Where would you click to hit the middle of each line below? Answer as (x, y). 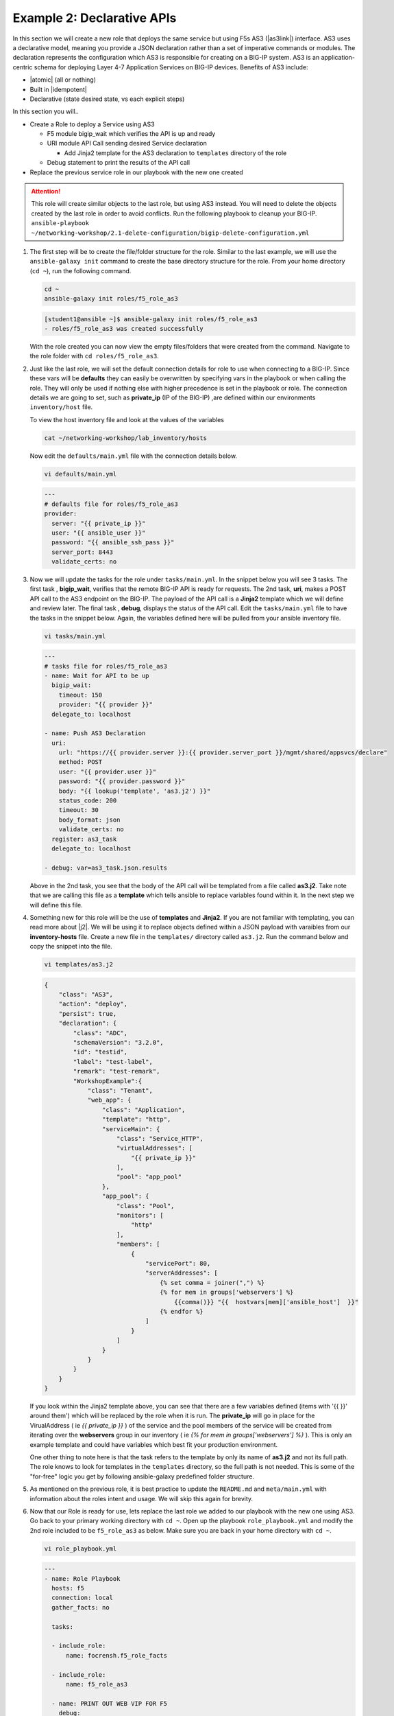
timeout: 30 (79, 810)
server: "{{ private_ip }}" (99, 523)
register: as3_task (84, 839)
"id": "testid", (100, 1052)
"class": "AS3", (86, 995)
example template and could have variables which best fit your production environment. (154, 1444)
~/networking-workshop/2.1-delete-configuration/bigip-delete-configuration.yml (170, 233)
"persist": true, (88, 1013)
